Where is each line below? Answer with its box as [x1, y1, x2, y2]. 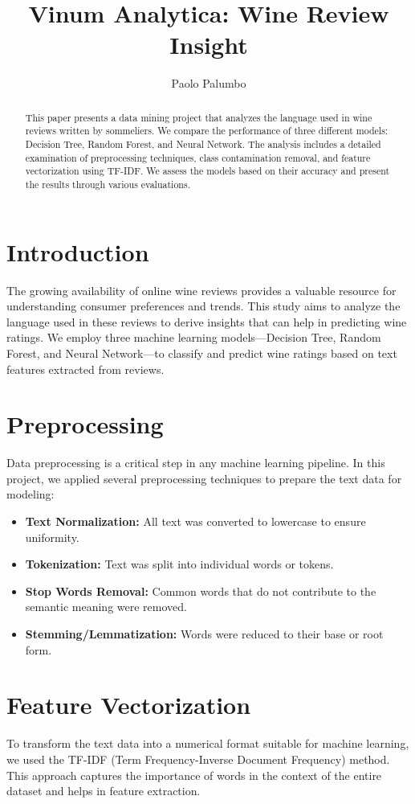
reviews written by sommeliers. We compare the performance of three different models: [25, 124, 389, 137]
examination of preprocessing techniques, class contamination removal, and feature [25, 150, 371, 164]
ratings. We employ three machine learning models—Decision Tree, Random [6, 329, 381, 346]
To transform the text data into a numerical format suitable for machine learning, [6, 735, 409, 752]
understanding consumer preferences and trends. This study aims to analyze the [6, 297, 401, 314]
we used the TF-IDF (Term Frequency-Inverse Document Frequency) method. [6, 750, 390, 767]
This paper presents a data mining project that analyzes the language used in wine [25, 110, 372, 124]
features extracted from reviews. [6, 360, 165, 377]
